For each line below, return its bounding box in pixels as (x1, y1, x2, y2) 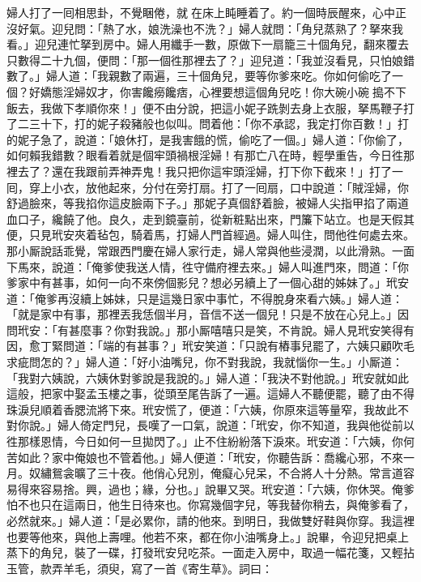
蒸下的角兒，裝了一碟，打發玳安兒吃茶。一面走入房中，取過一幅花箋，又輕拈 (6, 544, 415, 561)
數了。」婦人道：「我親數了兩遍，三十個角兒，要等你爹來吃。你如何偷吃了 (6, 67, 392, 84)
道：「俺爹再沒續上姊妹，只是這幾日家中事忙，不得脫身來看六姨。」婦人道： (6, 289, 403, 306)
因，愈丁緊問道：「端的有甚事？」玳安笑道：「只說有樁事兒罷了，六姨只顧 (6, 337, 392, 354)
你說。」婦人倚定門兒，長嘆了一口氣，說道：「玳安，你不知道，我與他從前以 (17, 417, 415, 434)
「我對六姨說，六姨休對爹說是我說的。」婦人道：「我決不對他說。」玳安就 (6, 369, 386, 386)
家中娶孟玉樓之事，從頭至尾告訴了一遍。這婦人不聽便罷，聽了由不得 (51, 385, 415, 402)
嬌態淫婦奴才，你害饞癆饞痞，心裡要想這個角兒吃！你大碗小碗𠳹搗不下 (40, 83, 406, 100)
